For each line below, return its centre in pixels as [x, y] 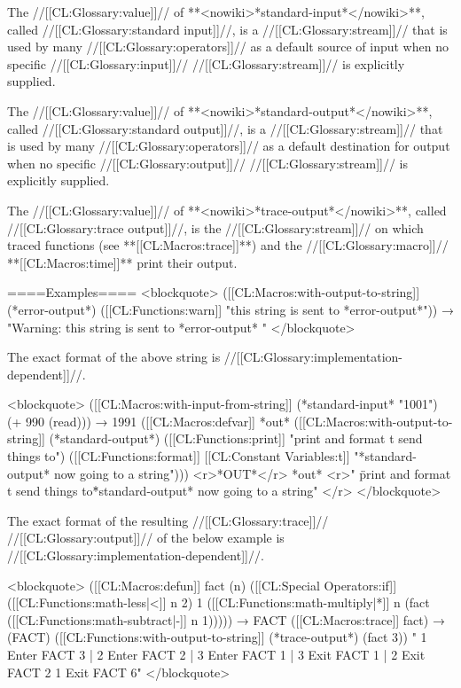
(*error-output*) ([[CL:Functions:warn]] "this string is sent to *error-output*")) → [230, 309]
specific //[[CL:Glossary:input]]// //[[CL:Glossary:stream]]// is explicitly [206, 63]
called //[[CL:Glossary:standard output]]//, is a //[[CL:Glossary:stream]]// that [225, 128]
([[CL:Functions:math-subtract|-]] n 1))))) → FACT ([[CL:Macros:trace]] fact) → [226, 619]
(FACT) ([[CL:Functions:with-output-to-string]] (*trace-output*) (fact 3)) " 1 [217, 637]
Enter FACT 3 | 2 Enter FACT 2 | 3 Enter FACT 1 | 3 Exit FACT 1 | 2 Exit [216, 654]
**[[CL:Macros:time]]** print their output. [122, 262]
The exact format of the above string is [114, 357]
